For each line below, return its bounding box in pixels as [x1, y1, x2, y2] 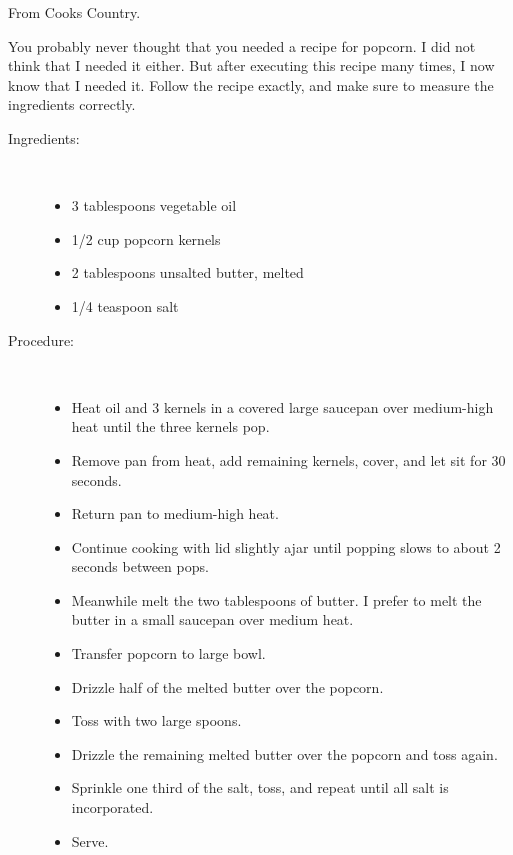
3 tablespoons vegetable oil [71, 195, 237, 216]
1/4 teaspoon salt [71, 295, 179, 316]
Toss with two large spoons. [71, 710, 242, 731]
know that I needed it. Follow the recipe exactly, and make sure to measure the [8, 74, 494, 95]
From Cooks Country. [8, 2, 141, 22]
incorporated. [71, 797, 154, 818]
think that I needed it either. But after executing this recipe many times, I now [8, 55, 495, 76]
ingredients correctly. [8, 94, 136, 115]
